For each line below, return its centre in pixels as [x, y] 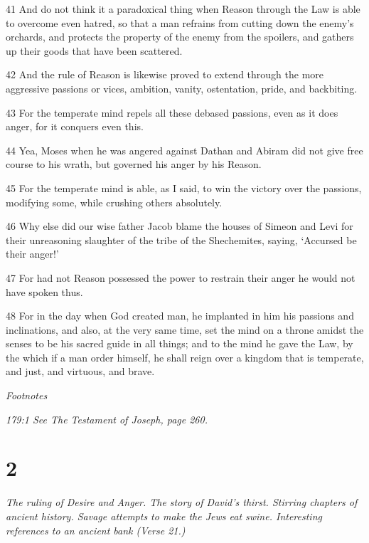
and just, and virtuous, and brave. [80, 371]
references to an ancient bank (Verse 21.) [96, 530]
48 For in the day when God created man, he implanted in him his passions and [180, 316]
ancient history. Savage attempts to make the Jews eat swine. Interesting [164, 516]
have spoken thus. [44, 291]
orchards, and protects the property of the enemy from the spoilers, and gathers [180, 37]
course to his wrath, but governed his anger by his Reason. [134, 164]
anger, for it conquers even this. [75, 126]
